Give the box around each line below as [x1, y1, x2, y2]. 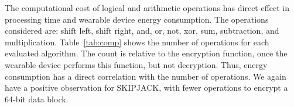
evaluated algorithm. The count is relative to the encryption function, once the [5, 47, 288, 59]
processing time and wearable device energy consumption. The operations [5, 13, 269, 25]
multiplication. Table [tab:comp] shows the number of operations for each [5, 35, 269, 48]
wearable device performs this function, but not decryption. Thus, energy [5, 58, 268, 70]
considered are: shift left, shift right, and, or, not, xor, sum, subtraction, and [5, 24, 279, 37]
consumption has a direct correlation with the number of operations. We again [5, 70, 286, 82]
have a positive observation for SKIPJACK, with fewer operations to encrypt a [5, 81, 288, 94]
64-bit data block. [5, 92, 69, 105]
